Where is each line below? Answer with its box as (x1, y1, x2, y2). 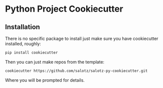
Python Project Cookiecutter (5, 3, 123, 15)
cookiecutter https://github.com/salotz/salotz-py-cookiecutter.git (5, 68, 148, 73)
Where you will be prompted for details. (5, 77, 85, 83)
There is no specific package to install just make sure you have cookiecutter (5, 35, 159, 41)
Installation (5, 23, 40, 31)
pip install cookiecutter (5, 50, 58, 55)
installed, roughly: (5, 41, 41, 47)
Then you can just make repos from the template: (5, 59, 104, 65)
